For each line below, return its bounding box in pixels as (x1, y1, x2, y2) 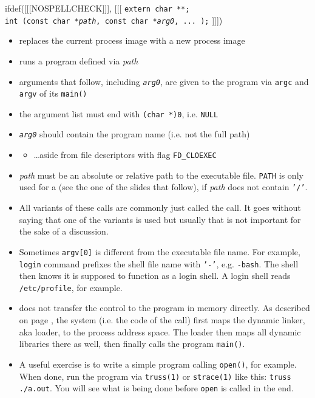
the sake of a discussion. (19, 225, 109, 238)
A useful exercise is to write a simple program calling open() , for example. (19, 357, 297, 370)
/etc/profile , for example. (19, 281, 123, 293)
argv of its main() (19, 87, 87, 100)
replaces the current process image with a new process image (19, 34, 245, 47)
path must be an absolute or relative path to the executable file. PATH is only (19, 168, 303, 181)
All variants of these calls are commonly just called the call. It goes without (19, 201, 301, 214)
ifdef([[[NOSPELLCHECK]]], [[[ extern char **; (5, 2, 190, 14)
